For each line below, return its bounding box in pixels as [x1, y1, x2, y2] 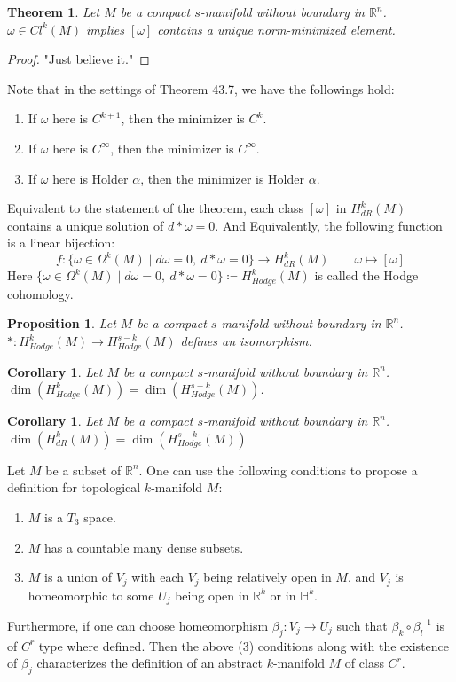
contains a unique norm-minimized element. [157, 20, 396, 38]
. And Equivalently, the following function [215, 216, 443, 234]
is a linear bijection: [7, 233, 115, 252]
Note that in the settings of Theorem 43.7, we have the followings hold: [7, 79, 395, 98]
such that [336, 616, 388, 634]
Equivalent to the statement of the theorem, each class [7, 199, 304, 217]
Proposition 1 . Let [7, 314, 116, 333]
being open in [175, 585, 249, 604]
